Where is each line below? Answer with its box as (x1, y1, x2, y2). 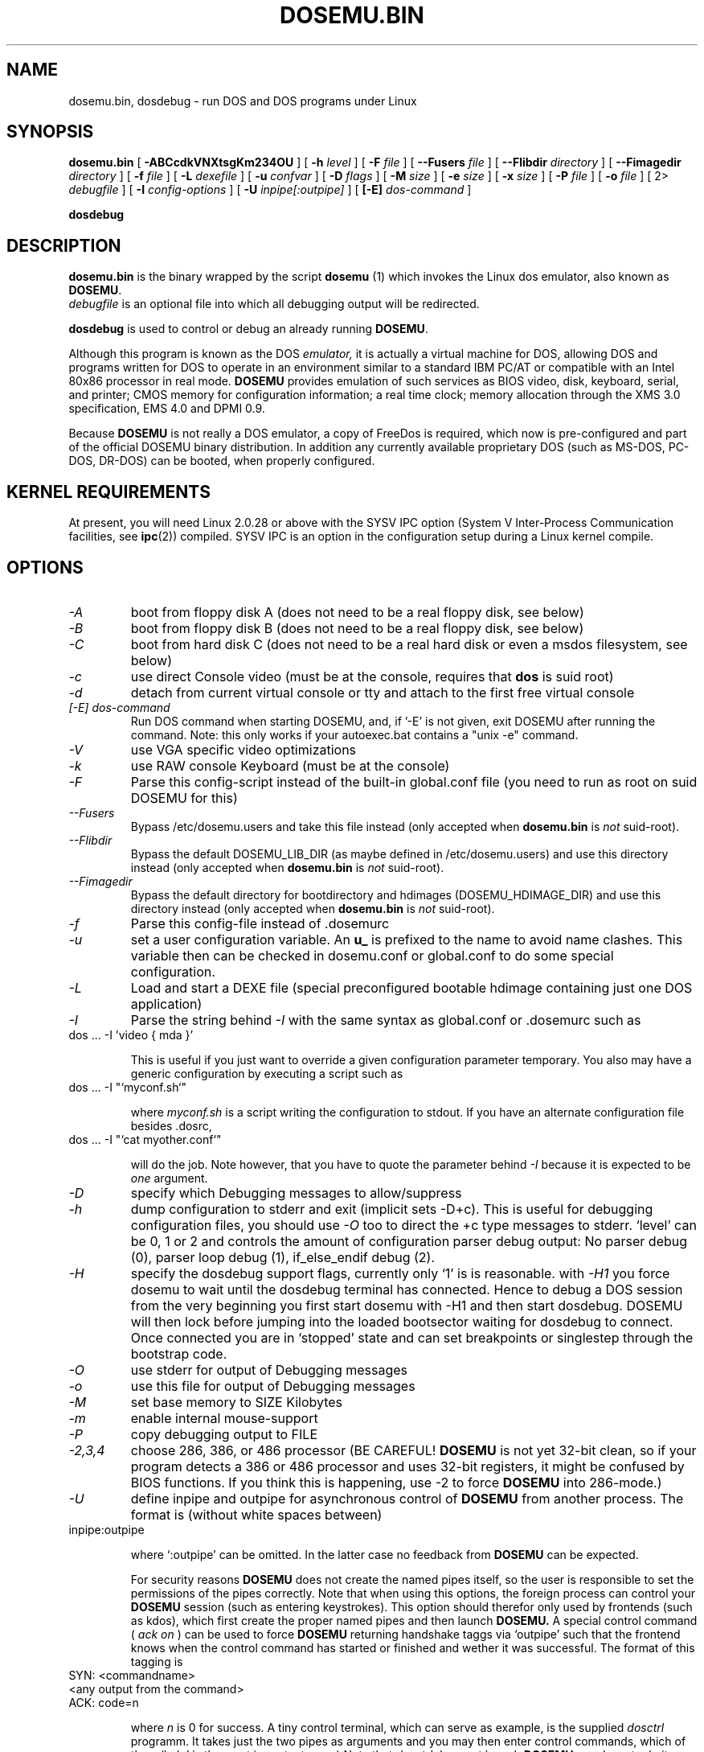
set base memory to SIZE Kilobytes (130, 1393, 343, 1410)
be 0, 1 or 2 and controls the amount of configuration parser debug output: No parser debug (130, 1232, 688, 1249)
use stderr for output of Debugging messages (130, 1361, 408, 1378)
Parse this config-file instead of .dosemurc (130, 915, 390, 932)
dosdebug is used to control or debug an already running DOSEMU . (68, 322, 428, 336)
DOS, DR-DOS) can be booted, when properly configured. (68, 454, 375, 468)
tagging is (130, 1654, 183, 1668)
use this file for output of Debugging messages (130, 1377, 415, 1394)
